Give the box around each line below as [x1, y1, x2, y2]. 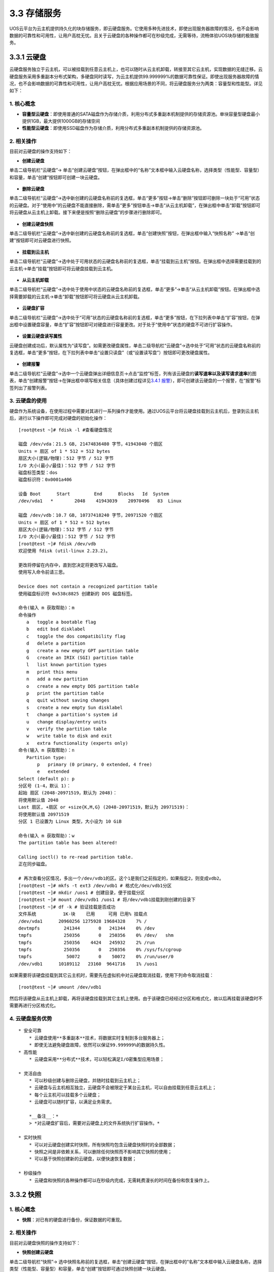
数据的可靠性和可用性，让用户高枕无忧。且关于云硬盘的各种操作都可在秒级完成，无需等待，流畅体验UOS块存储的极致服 [9, 32, 259, 38]
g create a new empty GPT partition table [26, 648, 139, 653]
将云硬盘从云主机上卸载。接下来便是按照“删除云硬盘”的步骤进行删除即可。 [9, 209, 165, 216]
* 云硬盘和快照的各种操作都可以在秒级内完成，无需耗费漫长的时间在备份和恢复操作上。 [28, 1177, 213, 1183]
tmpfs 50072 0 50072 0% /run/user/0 [18, 954, 174, 960]
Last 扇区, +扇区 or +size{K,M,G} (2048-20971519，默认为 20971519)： [18, 804, 190, 810]
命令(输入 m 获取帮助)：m [18, 605, 75, 611]
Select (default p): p [18, 776, 75, 782]
